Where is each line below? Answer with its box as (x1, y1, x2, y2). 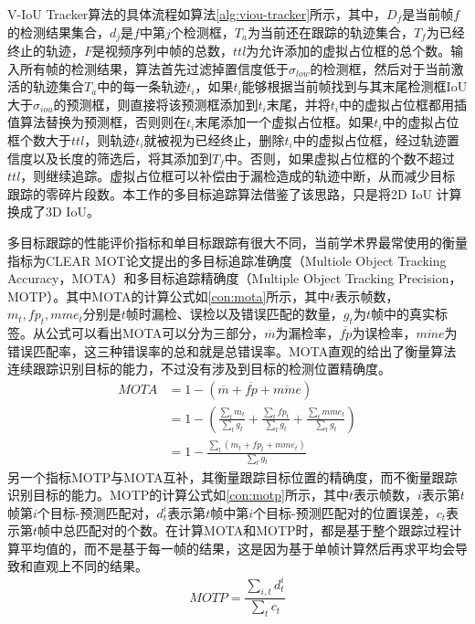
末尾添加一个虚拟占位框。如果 (195, 112, 375, 132)
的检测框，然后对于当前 (310, 58, 451, 78)
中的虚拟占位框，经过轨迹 (292, 131, 447, 150)
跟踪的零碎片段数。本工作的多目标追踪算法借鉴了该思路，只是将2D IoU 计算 (7, 184, 462, 203)
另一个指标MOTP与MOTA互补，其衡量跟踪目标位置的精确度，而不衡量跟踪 (7, 467, 458, 486)
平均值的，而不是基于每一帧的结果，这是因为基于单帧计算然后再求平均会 (19, 538, 455, 557)
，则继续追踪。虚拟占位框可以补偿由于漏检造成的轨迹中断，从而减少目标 (20, 166, 456, 185)
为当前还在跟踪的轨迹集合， (247, 22, 414, 41)
